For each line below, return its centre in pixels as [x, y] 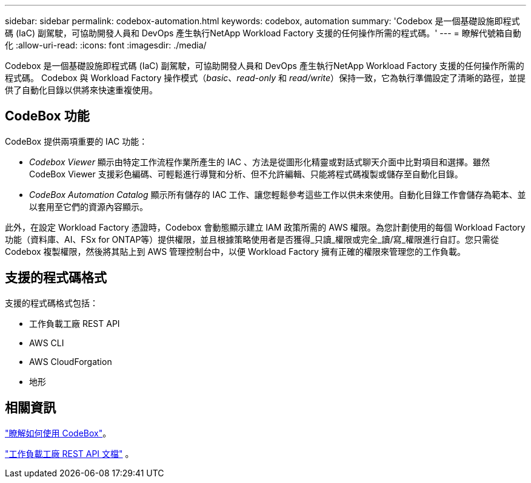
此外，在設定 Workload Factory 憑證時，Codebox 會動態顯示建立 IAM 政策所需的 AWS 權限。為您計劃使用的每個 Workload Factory [265, 227]
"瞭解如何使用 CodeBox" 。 [58, 433]
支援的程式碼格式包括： [52, 303]
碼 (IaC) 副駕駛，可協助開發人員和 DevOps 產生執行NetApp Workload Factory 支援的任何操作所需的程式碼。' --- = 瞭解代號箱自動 [263, 33]
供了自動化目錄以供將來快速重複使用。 [81, 90]
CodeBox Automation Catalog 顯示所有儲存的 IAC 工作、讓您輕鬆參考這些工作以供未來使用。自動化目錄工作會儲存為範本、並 [278, 194]
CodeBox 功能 [47, 116]
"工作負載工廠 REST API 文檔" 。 [69, 453]
